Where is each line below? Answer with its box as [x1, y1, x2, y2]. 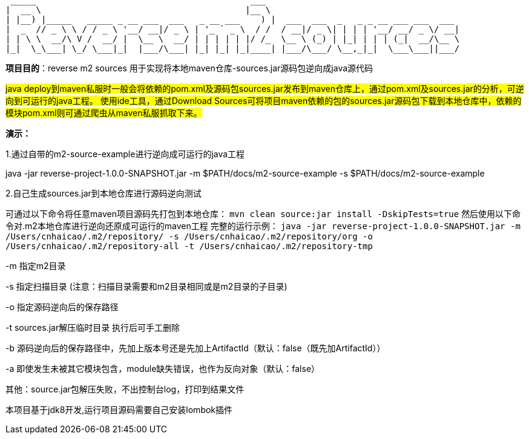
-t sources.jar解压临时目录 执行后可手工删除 [5, 322, 180, 333]
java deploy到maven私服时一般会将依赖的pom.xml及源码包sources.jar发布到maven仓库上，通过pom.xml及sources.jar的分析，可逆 [5, 83, 524, 94]
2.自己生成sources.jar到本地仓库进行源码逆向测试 [5, 188, 202, 198]
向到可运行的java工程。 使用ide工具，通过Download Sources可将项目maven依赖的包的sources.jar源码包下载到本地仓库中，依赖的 [5, 96, 522, 106]
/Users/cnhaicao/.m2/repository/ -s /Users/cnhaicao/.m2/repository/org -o [5, 232, 373, 241]
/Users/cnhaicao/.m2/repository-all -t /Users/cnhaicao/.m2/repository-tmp [5, 241, 373, 251]
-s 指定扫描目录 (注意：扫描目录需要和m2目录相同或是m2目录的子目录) [5, 281, 287, 291]
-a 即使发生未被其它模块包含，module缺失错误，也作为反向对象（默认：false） [5, 363, 320, 374]
